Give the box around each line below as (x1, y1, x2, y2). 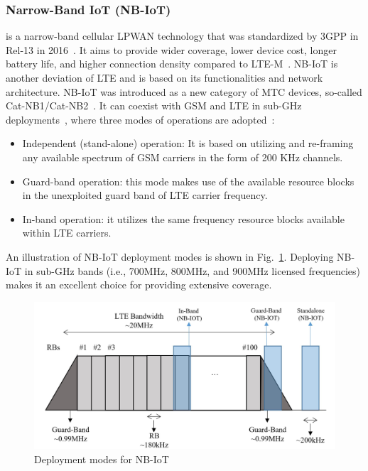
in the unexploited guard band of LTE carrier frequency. (22, 188, 268, 202)
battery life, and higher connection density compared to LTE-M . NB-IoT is (6, 56, 338, 71)
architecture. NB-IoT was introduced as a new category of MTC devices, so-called (6, 84, 362, 99)
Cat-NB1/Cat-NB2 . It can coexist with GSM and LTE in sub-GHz (6, 98, 302, 113)
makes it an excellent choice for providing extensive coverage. (6, 277, 272, 292)
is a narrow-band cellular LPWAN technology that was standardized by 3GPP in (6, 28, 359, 43)
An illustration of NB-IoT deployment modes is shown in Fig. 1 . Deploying (6, 249, 334, 264)
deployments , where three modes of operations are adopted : (6, 112, 275, 126)
